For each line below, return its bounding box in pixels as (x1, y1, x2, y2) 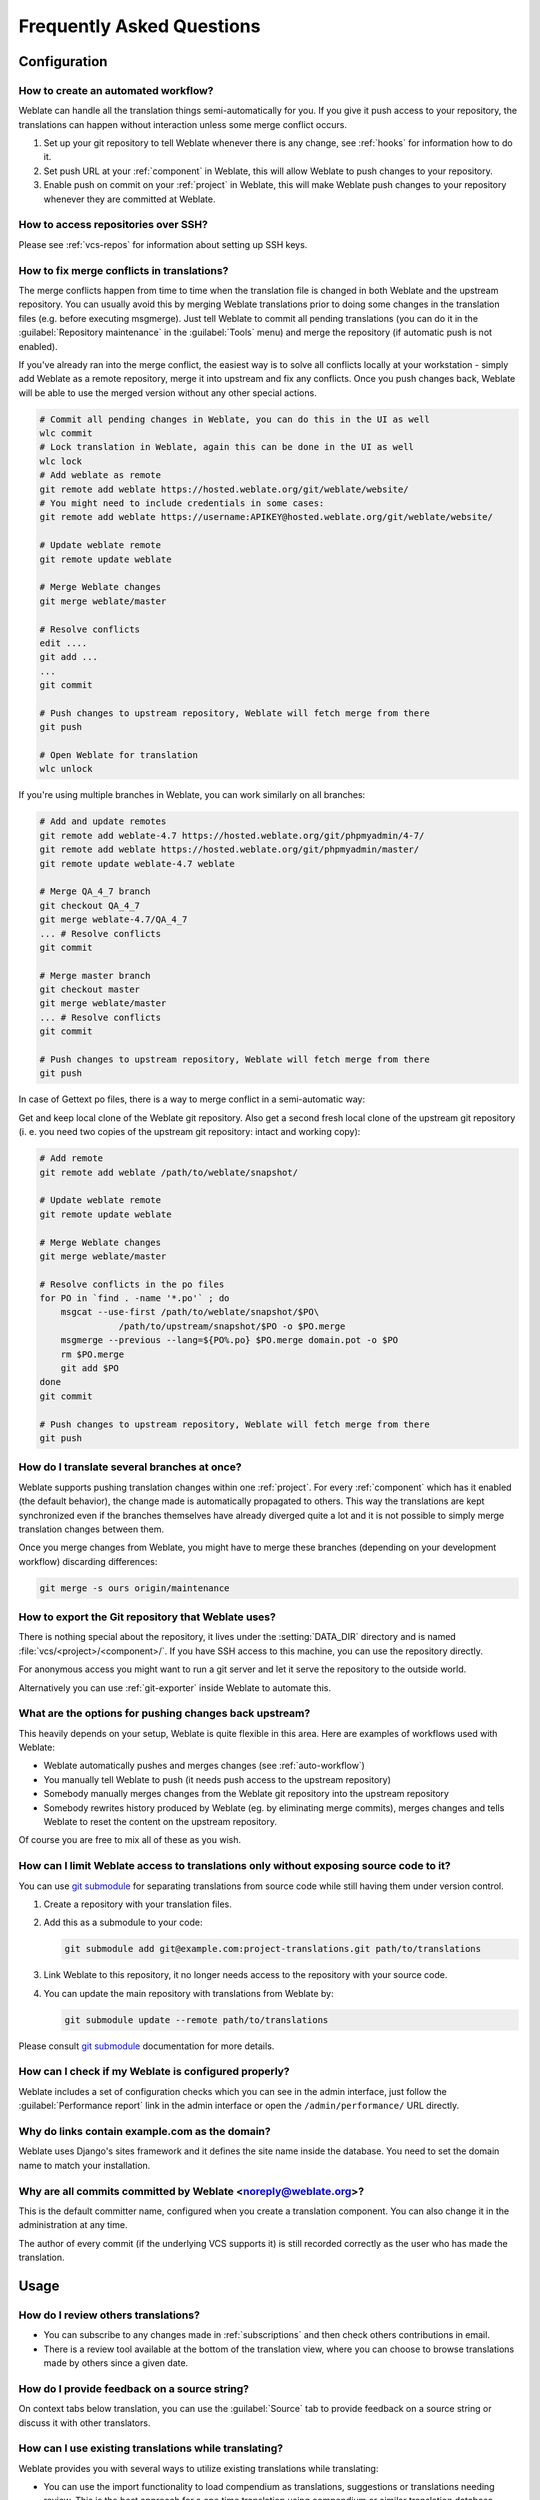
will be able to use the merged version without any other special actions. (18, 386, 317, 399)
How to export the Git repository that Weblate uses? (18, 1610, 277, 1624)
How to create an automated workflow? (18, 83, 214, 97)
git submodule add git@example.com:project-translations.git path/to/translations (64, 1943, 482, 1955)
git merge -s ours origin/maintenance (39, 1582, 230, 1594)
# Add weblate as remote (39, 470, 162, 481)
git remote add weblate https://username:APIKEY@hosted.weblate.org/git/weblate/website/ (39, 511, 494, 523)
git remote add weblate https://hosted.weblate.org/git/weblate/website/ (39, 483, 409, 495)
